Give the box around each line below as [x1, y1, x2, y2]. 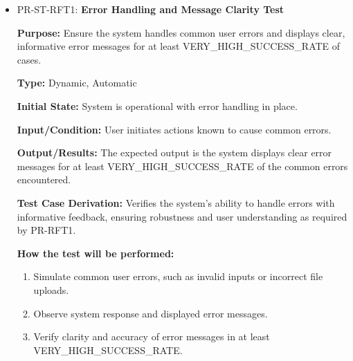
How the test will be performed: [17, 246, 174, 260]
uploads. [33, 282, 69, 297]
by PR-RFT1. [17, 223, 76, 237]
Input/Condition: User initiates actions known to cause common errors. [17, 122, 332, 136]
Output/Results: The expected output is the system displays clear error [17, 145, 332, 160]
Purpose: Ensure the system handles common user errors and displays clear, [17, 25, 345, 39]
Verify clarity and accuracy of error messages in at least [33, 329, 270, 344]
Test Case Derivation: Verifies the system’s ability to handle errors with [17, 195, 335, 210]
